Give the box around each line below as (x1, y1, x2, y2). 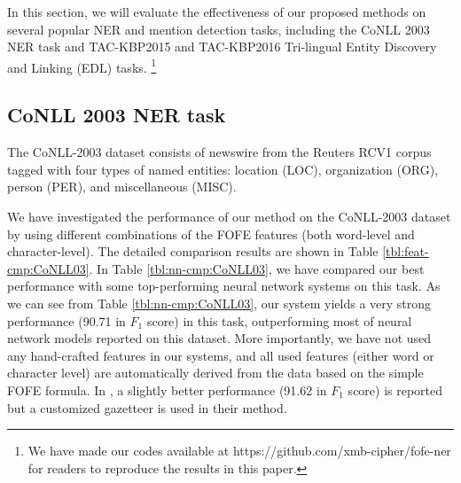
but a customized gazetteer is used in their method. (7, 398, 287, 417)
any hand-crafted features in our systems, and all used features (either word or (7, 346, 434, 364)
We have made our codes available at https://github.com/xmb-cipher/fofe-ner (27, 441, 451, 460)
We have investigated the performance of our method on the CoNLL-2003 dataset (7, 207, 451, 226)
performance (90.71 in (7, 311, 126, 330)
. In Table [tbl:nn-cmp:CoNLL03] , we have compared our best (89, 259, 425, 277)
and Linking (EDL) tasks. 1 (7, 55, 157, 76)
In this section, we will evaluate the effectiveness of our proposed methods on (7, 3, 426, 20)
